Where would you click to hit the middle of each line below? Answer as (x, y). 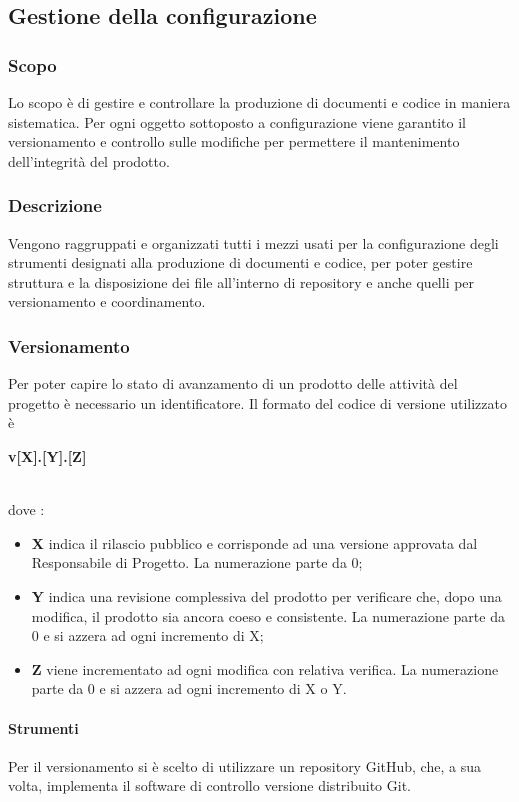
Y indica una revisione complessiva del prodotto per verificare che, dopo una (266, 595)
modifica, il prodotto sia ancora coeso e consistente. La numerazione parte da (268, 615)
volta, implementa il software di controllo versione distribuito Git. (210, 785)
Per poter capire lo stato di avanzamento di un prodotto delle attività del (233, 383)
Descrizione (55, 205)
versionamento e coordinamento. (107, 301)
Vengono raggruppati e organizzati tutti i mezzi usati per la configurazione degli (253, 242)
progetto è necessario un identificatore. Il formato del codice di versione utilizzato (257, 402)
